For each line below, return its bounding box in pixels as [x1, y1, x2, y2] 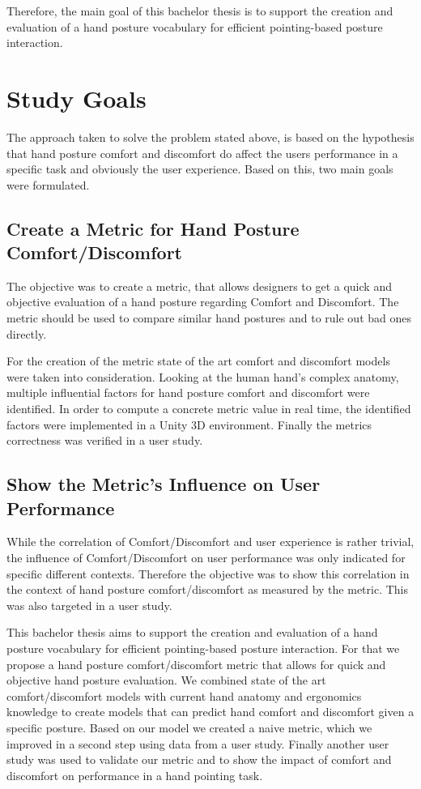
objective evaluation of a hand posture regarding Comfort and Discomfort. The [6, 293, 399, 310]
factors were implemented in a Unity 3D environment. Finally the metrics [6, 416, 372, 433]
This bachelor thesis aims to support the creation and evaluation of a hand [6, 624, 378, 641]
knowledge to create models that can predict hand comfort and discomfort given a [6, 703, 415, 720]
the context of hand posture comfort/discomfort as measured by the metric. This [6, 581, 409, 598]
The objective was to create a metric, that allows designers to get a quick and [6, 277, 392, 294]
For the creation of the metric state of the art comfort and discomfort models [6, 352, 390, 369]
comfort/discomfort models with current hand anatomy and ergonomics [6, 687, 362, 704]
